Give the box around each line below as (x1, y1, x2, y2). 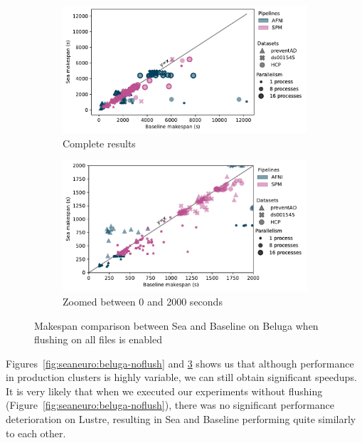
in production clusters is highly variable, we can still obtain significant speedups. (6, 370, 357, 385)
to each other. (6, 425, 66, 440)
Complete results (63, 135, 136, 150)
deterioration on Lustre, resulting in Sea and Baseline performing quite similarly (6, 412, 356, 427)
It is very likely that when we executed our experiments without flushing (6, 383, 323, 398)
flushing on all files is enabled (34, 332, 162, 347)
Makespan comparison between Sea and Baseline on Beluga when (34, 318, 319, 333)
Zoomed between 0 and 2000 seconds (63, 293, 223, 308)
